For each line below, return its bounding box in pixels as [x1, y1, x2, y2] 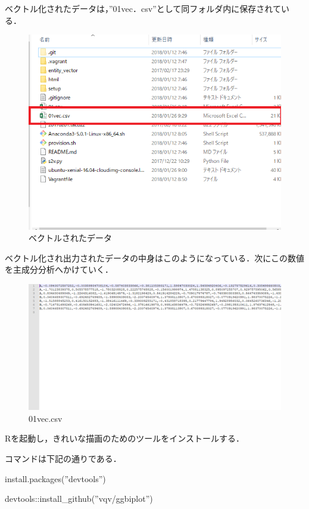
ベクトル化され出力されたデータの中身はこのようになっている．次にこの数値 [5, 251, 305, 264]
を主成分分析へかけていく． [5, 263, 113, 276]
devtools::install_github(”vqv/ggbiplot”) [5, 492, 153, 505]
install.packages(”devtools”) [5, 472, 106, 485]
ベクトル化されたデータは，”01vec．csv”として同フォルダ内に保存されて [5, 2, 281, 14]
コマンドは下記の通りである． [5, 452, 121, 464]
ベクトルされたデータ [29, 232, 112, 244]
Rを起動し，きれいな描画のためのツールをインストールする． [5, 432, 245, 445]
